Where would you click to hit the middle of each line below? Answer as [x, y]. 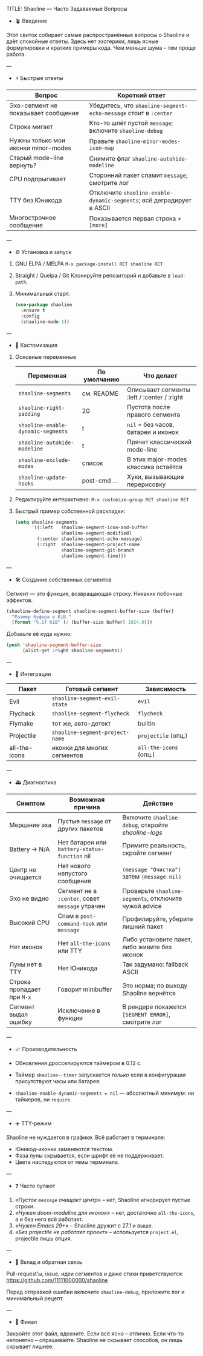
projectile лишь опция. [43, 1238]
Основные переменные [46, 356]
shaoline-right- [41, 408]
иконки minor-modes [40, 148]
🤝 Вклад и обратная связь [49, 1262]
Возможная [87, 800]
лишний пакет [143, 927]
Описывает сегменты [158, 389]
